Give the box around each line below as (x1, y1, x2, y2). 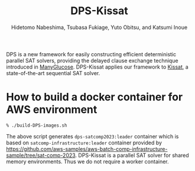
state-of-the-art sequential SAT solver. (6, 69, 100, 76)
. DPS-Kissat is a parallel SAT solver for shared (75, 151, 189, 159)
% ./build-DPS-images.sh (6, 122, 67, 128)
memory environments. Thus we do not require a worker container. (6, 158, 170, 165)
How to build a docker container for (6, 91, 183, 104)
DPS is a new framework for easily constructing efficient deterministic (6, 50, 176, 57)
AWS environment (6, 103, 97, 117)
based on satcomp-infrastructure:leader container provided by (6, 139, 162, 146)
